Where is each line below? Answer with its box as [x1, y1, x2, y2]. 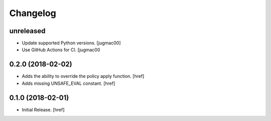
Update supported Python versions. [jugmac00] [22, 40, 121, 46]
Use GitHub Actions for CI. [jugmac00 [22, 47, 100, 53]
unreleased [9, 27, 46, 35]
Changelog [9, 8, 56, 19]
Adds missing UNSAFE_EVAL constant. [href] [22, 80, 115, 86]
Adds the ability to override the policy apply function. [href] [22, 73, 145, 79]
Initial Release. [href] [22, 106, 65, 112]
